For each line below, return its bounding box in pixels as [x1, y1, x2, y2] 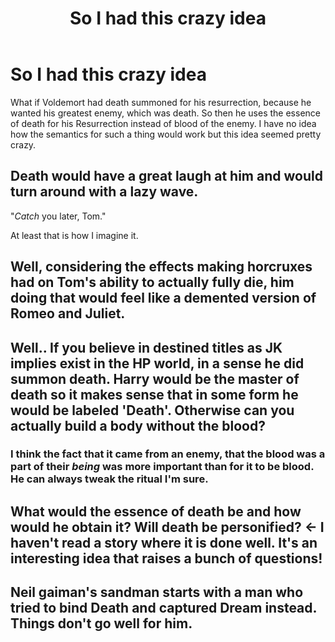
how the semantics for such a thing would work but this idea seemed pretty [10, 128, 322, 140]
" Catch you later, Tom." [10, 210, 107, 222]
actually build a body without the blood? [10, 417, 266, 434]
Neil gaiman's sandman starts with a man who [10, 584, 304, 601]
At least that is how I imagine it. [10, 229, 139, 241]
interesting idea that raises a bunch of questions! [10, 550, 323, 567]
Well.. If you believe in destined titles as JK [10, 339, 283, 356]
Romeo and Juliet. [10, 305, 126, 322]
